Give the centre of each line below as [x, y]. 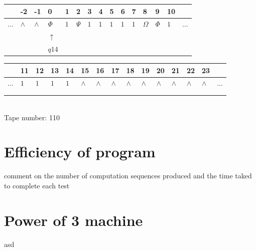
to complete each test [37, 185]
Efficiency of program [80, 152]
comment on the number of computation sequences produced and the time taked [128, 176]
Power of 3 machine [74, 220]
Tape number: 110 [32, 117]
